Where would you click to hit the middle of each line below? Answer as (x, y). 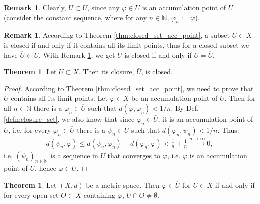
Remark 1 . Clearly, (35, 7)
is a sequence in (74, 155)
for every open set (31, 195)
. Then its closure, (106, 72)
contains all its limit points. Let (59, 98)
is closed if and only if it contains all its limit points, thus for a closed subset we (127, 45)
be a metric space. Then (123, 185)
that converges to (134, 155)
